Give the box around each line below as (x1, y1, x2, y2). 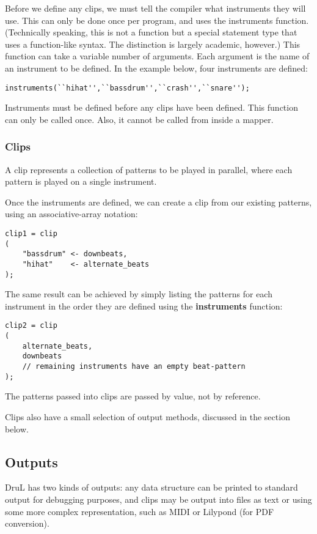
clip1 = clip (5, 229, 57, 238)
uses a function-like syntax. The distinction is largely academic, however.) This (5, 37, 301, 50)
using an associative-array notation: (5, 207, 138, 220)
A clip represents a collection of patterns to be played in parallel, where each (5, 163, 293, 176)
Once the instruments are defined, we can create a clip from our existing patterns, (5, 195, 312, 208)
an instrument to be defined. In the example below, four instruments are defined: (5, 61, 308, 74)
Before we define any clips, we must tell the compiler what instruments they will (5, 2, 306, 14)
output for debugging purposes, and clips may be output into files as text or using (5, 492, 312, 505)
